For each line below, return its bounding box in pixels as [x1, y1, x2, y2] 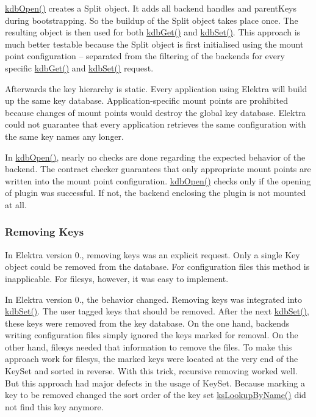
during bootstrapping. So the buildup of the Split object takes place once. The [5, 13, 298, 26]
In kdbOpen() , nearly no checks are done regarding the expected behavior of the [5, 150, 306, 163]
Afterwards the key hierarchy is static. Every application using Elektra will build [5, 82, 307, 95]
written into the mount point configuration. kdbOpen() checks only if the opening [5, 174, 311, 187]
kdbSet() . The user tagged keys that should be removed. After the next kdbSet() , [5, 305, 309, 317]
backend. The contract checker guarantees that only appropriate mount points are [5, 162, 311, 175]
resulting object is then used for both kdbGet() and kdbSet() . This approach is [5, 26, 301, 38]
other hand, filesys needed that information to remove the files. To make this [5, 340, 292, 353]
